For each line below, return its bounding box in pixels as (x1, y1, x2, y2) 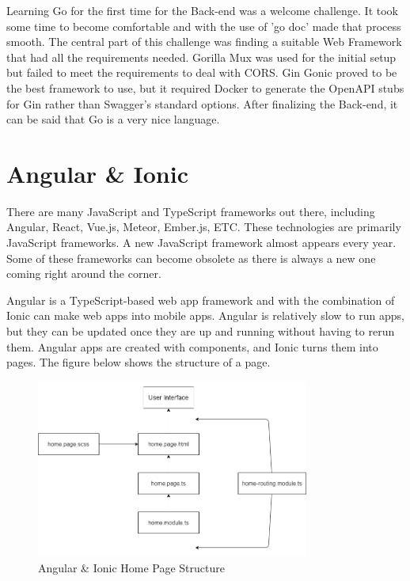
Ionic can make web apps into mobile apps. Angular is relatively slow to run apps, (6, 307, 404, 324)
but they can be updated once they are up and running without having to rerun (6, 323, 395, 340)
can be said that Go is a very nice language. (6, 111, 220, 127)
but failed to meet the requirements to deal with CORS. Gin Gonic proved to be (6, 64, 397, 81)
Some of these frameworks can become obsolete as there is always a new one (6, 249, 376, 266)
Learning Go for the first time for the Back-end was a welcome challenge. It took (6, 2, 399, 18)
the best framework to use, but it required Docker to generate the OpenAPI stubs (6, 79, 404, 96)
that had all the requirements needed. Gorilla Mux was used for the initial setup (6, 48, 397, 65)
